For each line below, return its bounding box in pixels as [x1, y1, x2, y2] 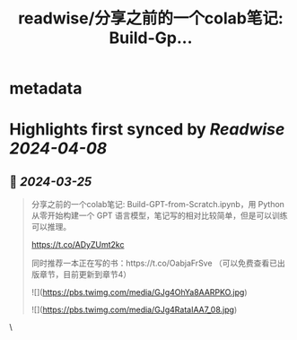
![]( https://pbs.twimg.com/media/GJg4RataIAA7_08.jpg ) [31, 304, 238, 315]
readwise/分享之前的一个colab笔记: [17, 8, 284, 29]
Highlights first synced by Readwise [9, 119, 285, 140]
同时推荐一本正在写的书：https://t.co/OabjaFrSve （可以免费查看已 [31, 257, 278, 269]
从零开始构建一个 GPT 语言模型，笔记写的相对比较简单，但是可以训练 [31, 210, 289, 221]
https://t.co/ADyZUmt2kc [31, 240, 125, 250]
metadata [9, 78, 83, 99]
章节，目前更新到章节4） [39, 269, 132, 280]
